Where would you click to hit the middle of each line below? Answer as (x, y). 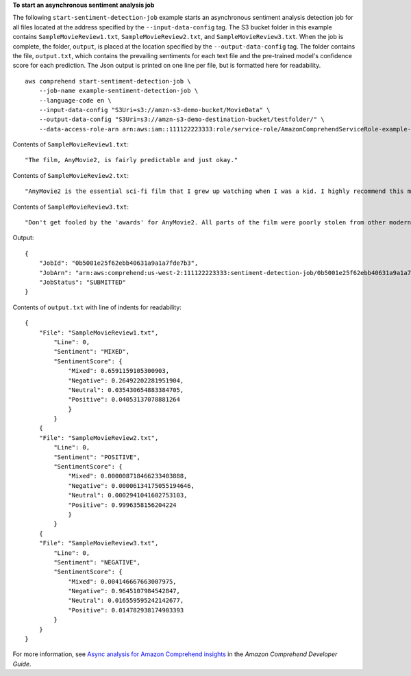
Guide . (22, 664)
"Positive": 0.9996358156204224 (123, 505)
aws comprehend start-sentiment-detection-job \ (108, 81)
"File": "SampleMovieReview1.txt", (99, 333)
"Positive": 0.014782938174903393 (126, 610)
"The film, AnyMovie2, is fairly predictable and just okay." (132, 160)
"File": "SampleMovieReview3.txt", (99, 543)
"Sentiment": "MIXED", (92, 352)
